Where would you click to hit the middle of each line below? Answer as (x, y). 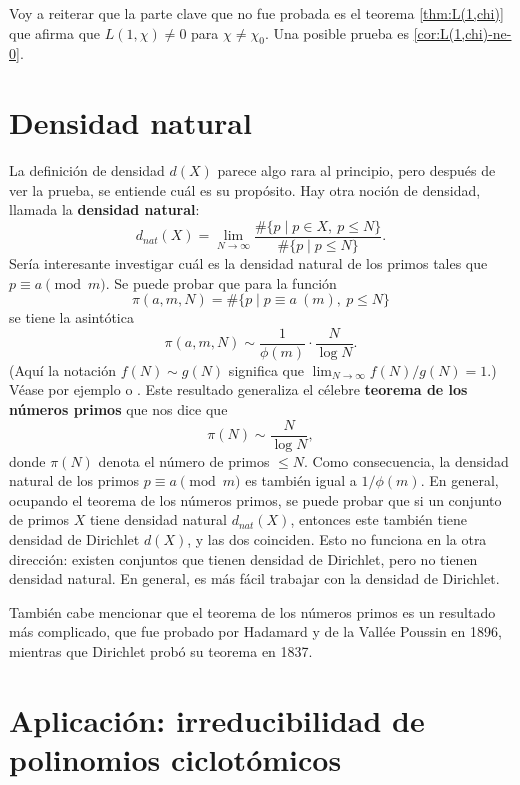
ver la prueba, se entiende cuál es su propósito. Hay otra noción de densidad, (245, 189)
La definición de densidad (87, 170)
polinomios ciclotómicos (175, 758)
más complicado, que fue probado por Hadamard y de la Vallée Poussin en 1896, (255, 631)
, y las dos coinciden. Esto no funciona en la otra (337, 539)
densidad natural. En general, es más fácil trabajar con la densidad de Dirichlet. (254, 578)
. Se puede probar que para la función (221, 282)
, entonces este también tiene (379, 519)
